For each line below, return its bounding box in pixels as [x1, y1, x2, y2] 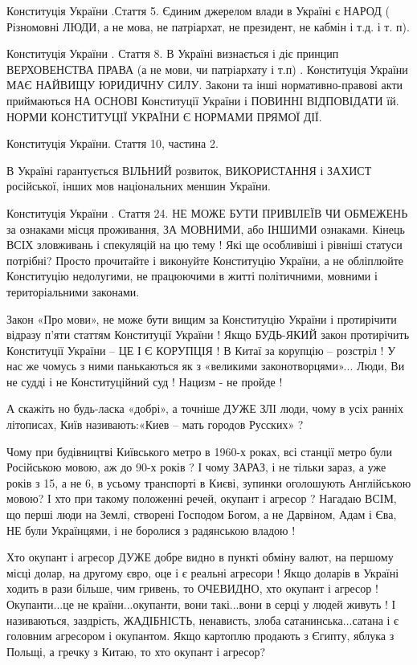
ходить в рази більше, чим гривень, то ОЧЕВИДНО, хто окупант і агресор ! [6, 580, 378, 597]
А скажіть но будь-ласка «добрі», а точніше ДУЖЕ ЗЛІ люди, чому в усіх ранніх [6, 400, 403, 417]
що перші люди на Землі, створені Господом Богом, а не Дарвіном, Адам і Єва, [6, 506, 397, 523]
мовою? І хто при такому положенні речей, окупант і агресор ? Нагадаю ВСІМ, [6, 490, 397, 507]
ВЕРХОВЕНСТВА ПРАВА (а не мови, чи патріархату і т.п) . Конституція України [6, 60, 408, 77]
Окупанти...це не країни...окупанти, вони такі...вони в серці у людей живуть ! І [6, 596, 396, 612]
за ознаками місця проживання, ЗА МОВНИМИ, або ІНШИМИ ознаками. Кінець [6, 220, 405, 237]
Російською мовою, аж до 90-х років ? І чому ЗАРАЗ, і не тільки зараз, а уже [6, 459, 386, 475]
